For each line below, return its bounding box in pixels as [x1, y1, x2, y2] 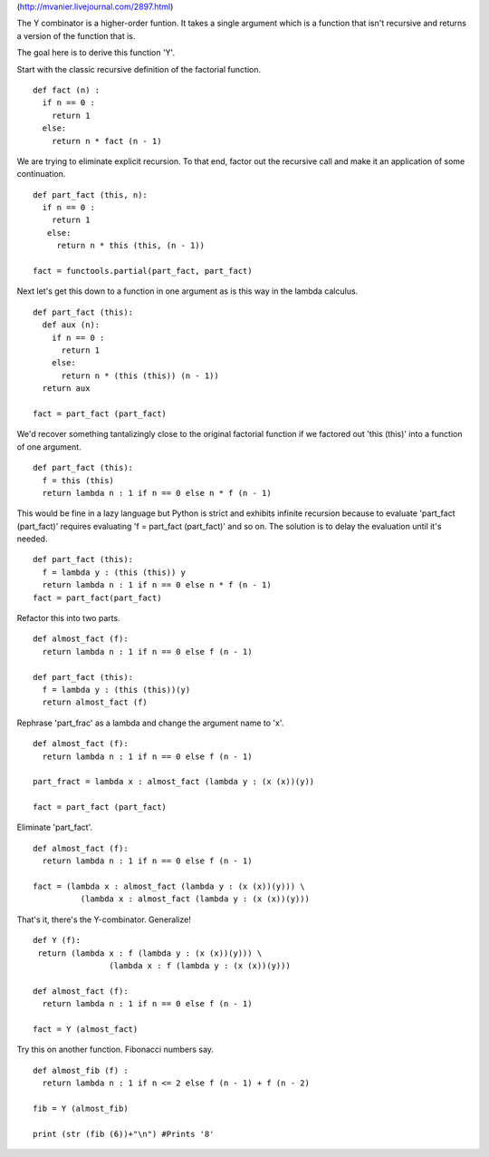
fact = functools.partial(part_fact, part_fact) [33, 266, 253, 277]
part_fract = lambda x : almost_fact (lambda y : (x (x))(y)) [33, 776, 315, 787]
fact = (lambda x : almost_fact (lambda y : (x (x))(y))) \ [33, 881, 305, 892]
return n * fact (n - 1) [51, 136, 162, 146]
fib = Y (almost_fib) [33, 1103, 129, 1113]
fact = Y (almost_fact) [33, 1024, 139, 1034]
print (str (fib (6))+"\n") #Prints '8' [33, 1129, 215, 1139]
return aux [42, 384, 91, 394]
